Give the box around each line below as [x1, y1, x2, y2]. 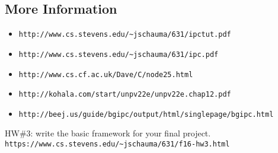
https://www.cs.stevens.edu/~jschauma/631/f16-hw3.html [5, 140, 230, 149]
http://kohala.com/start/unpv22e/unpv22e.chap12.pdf [18, 90, 231, 99]
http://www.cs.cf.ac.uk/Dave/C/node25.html [18, 70, 193, 79]
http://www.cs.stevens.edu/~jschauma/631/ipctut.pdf [18, 30, 231, 39]
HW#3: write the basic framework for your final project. [5, 127, 211, 139]
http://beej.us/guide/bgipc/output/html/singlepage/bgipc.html [18, 110, 274, 119]
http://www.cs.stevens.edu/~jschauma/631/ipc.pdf [18, 50, 219, 59]
